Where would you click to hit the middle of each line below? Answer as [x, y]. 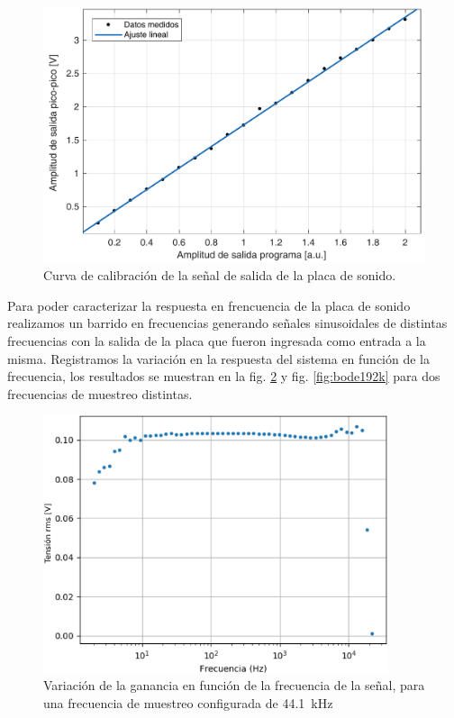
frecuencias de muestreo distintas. [100, 393]
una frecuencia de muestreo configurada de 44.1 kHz [188, 702]
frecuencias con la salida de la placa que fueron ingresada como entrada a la [217, 341]
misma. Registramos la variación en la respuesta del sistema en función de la [219, 358]
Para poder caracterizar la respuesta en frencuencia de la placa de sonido [209, 305]
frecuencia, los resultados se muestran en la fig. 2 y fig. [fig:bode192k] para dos [224, 376]
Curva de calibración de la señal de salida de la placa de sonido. [220, 275]
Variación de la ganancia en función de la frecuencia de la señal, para [234, 685]
